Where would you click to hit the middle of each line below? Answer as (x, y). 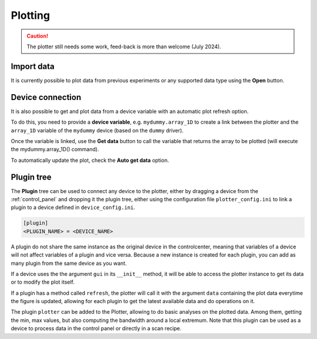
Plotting (30, 15)
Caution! (38, 36)
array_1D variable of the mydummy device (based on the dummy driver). (97, 130)
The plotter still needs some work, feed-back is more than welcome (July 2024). (124, 46)
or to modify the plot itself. (43, 282)
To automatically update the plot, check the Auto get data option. (90, 160)
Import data (33, 66)
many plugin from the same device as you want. (69, 263)
